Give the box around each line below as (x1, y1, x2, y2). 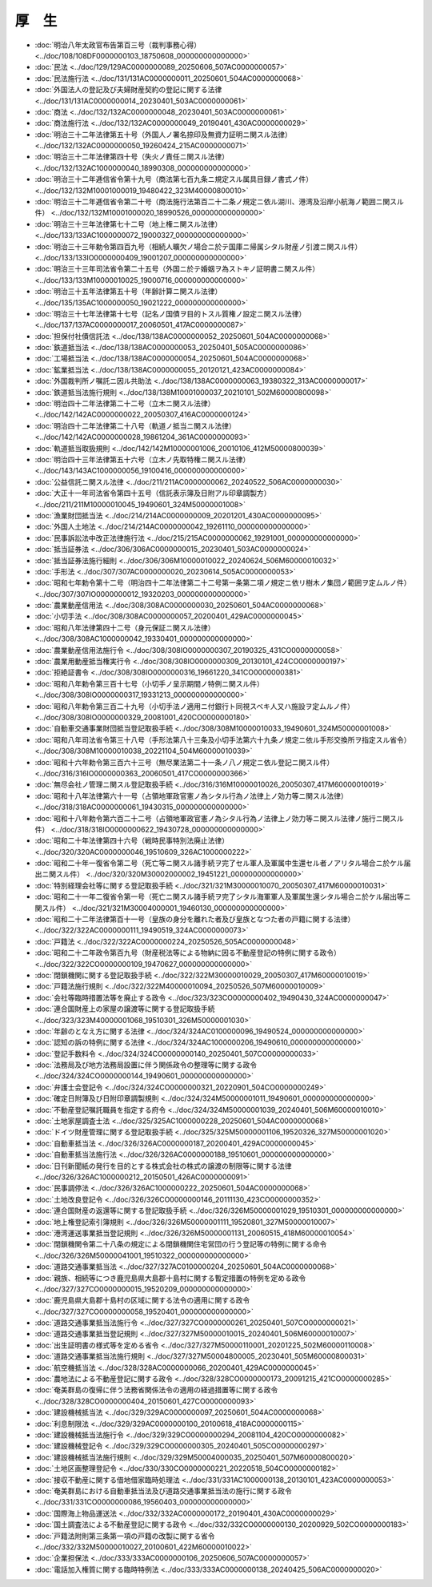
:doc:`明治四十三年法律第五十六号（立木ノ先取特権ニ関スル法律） (34, 455, 250, 464)
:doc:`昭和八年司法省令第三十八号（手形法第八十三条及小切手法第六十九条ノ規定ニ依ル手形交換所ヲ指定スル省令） (34, 735, 411, 744)
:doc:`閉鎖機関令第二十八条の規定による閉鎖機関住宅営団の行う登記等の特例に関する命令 (34, 1239, 327, 1249)
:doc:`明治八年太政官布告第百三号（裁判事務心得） (34, 40, 202, 50)
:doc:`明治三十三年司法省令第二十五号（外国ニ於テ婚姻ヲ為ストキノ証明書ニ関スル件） (34, 264, 320, 274)
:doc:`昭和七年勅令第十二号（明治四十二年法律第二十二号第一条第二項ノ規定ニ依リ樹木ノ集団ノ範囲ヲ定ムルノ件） (34, 578, 411, 588)
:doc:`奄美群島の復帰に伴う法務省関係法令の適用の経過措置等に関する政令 (34, 1385, 278, 1395)
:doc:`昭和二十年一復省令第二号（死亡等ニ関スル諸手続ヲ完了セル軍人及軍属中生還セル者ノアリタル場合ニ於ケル (34, 858, 404, 868)
